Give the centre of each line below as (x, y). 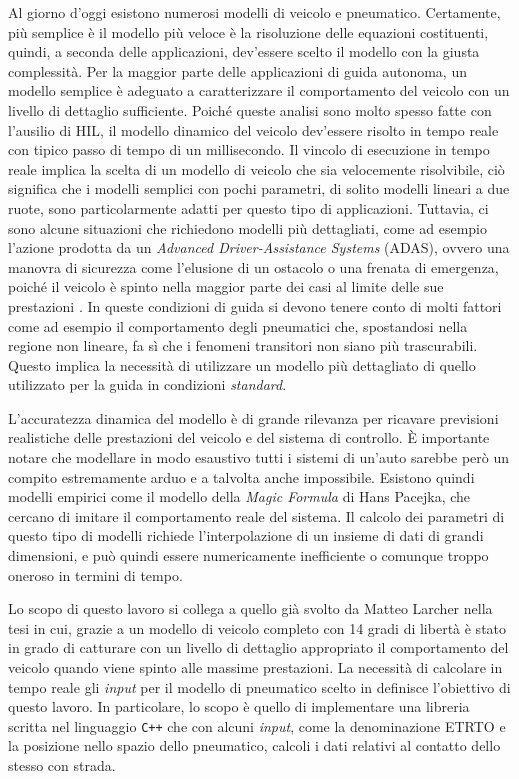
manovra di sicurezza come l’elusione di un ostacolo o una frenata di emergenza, (253, 266)
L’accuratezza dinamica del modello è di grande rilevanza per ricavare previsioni (253, 417)
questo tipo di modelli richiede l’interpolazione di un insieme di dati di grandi (246, 535)
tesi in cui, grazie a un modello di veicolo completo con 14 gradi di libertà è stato (257, 627)
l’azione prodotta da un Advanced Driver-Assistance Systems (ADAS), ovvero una (259, 247)
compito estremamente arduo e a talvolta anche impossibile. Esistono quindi (241, 476)
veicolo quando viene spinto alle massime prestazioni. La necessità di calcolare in (255, 667)
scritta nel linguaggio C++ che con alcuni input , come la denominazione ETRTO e (257, 725)
